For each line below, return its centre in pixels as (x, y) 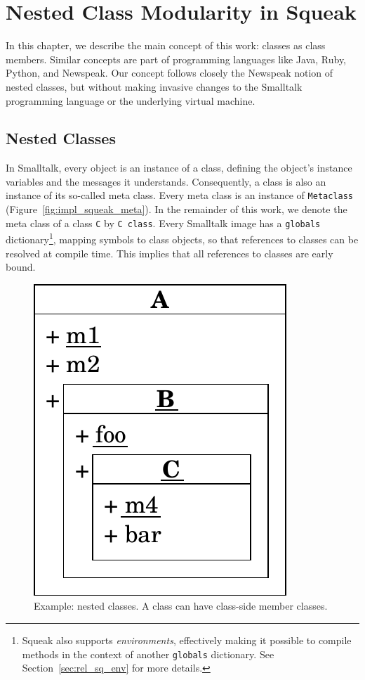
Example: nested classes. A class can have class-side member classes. (181, 606)
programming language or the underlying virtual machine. (131, 100)
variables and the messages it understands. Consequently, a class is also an (166, 181)
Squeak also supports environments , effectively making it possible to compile (187, 640)
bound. (21, 267)
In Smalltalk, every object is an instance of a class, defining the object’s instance (179, 168)
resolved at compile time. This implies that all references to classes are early (170, 253)
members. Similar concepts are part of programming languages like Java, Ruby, (176, 59)
